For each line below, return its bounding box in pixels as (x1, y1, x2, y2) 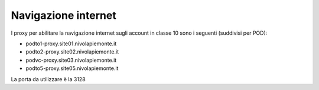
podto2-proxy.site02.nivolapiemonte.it (25, 48, 119, 55)
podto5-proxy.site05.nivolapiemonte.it (25, 65, 119, 72)
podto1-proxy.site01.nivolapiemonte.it (25, 40, 117, 47)
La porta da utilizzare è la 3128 (11, 75, 86, 82)
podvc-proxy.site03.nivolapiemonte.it (25, 56, 117, 64)
